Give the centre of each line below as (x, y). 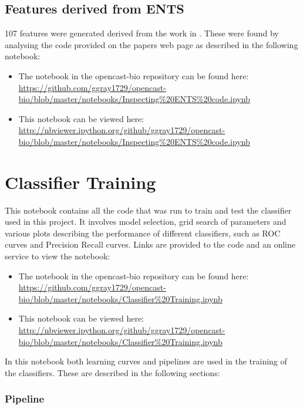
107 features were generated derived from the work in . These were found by (142, 33)
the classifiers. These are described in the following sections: (112, 372)
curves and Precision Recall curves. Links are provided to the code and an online (150, 244)
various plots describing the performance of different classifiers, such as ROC (143, 233)
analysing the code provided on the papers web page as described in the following (151, 44)
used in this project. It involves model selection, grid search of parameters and (146, 222)
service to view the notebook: (58, 256)
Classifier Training (80, 182)
